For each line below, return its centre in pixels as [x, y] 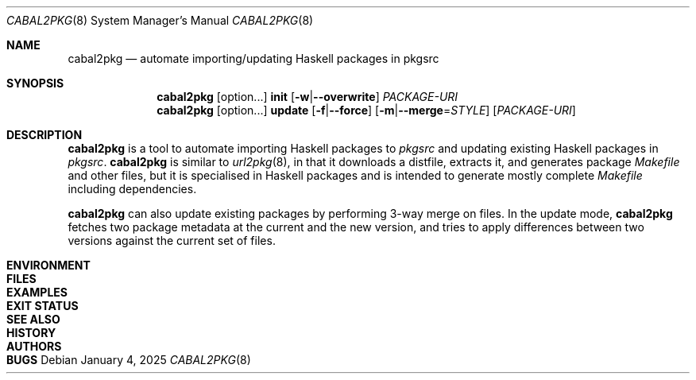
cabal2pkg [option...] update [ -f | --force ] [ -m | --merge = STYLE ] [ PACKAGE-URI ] [366, 110]
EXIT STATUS [43, 306]
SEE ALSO [33, 319]
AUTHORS [34, 346]
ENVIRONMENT [48, 265]
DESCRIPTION [44, 135]
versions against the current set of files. [172, 240]
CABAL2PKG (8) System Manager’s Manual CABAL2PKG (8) [160, 20]
